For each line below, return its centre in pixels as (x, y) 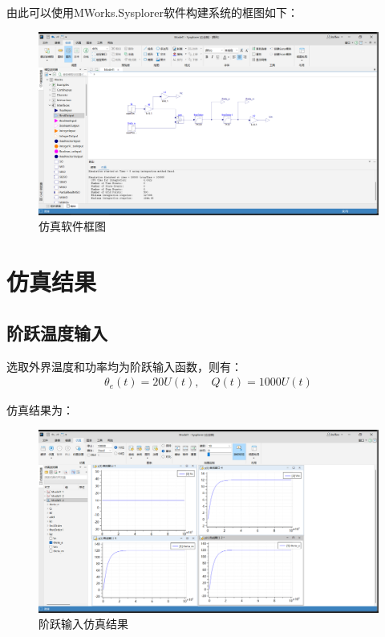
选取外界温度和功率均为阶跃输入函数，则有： (124, 366)
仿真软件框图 (72, 226)
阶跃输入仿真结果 (83, 624)
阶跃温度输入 (57, 332)
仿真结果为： (40, 410)
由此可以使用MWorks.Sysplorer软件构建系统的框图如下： (152, 12)
